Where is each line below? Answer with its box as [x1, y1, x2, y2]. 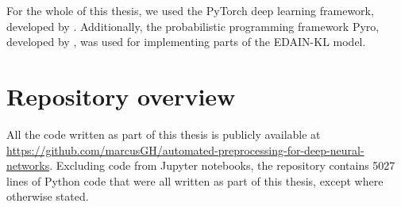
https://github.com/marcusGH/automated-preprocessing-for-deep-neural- [6, 141, 364, 158]
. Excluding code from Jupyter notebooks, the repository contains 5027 [49, 157, 395, 174]
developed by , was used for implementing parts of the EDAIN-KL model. [6, 33, 366, 50]
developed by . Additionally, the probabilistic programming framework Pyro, [6, 17, 380, 34]
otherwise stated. [6, 188, 89, 205]
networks [6, 157, 50, 174]
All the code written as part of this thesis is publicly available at [6, 125, 321, 142]
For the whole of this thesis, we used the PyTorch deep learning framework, [6, 2, 374, 18]
